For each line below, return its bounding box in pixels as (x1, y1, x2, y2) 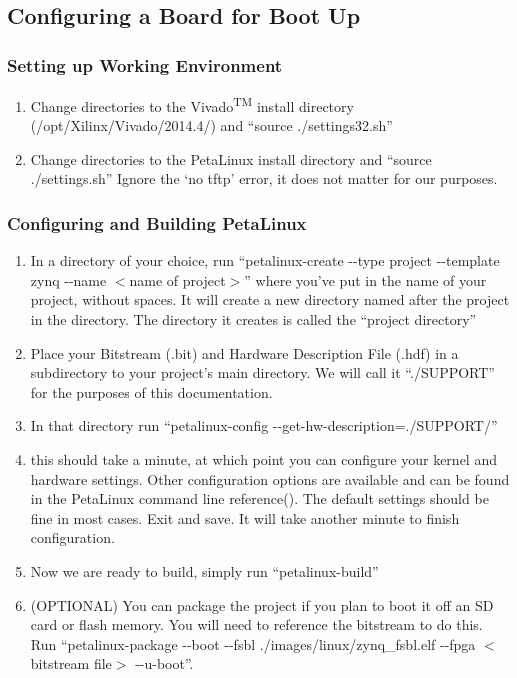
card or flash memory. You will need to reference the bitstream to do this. (30, 614, 483, 635)
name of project (129, 269, 226, 290)
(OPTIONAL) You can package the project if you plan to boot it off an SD (30, 594, 494, 615)
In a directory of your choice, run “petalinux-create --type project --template (30, 250, 500, 271)
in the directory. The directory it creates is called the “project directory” (30, 309, 477, 330)
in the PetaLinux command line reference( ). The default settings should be (30, 488, 489, 509)
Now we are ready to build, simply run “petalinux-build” (30, 560, 379, 581)
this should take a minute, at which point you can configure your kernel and (30, 449, 497, 469)
